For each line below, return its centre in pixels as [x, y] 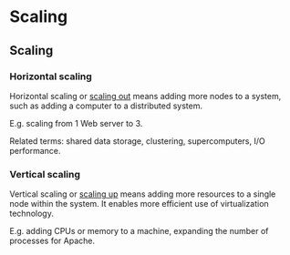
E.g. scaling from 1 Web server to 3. [76, 123]
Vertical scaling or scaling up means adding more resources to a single [143, 194]
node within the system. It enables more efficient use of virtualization [139, 204]
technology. [32, 214]
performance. [35, 150]
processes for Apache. [52, 241]
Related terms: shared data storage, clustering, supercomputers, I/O [138, 141]
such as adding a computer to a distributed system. [106, 106]
